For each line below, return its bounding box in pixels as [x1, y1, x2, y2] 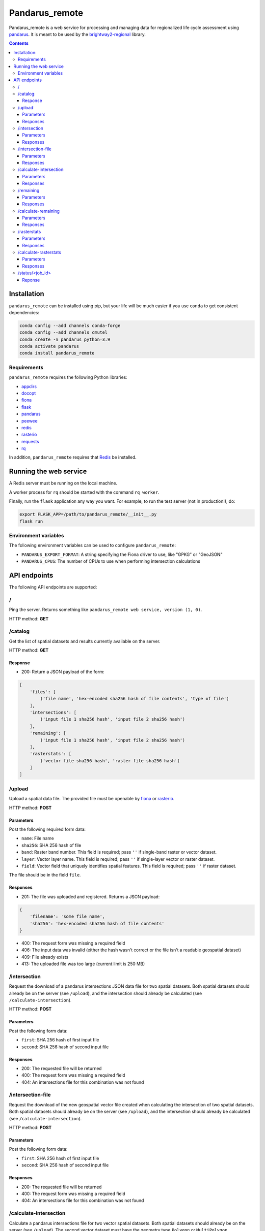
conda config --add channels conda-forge [19, 323, 121, 328]
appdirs [21, 383, 37, 389]
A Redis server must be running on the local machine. [9, 480, 118, 486]
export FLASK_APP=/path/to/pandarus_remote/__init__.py [19, 512, 157, 517]
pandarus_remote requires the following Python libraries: [9, 374, 128, 380]
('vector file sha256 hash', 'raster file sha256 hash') [40, 758, 180, 763]
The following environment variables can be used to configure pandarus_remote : [9, 542, 176, 549]
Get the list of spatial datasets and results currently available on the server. [9, 638, 160, 644]
